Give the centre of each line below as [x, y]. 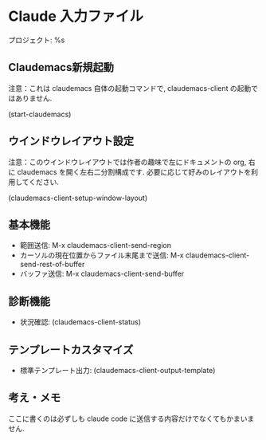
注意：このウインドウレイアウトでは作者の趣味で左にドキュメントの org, [127, 162]
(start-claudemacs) [40, 114]
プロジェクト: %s [37, 40]
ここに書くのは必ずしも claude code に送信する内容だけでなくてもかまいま [131, 418]
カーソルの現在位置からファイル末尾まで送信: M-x [102, 255]
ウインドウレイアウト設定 [71, 141]
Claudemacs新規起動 [61, 67]
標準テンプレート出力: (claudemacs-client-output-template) [117, 370]
